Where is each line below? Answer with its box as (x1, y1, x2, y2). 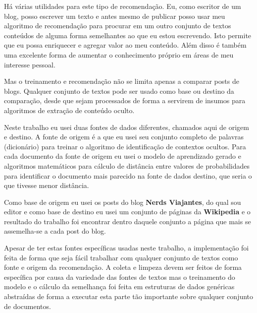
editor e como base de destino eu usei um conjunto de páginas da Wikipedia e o (4, 206, 251, 217)
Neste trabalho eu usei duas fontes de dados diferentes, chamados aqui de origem (4, 122, 249, 132)
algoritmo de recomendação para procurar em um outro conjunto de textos (4, 20, 231, 31)
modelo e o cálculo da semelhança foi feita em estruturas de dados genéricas (4, 281, 235, 292)
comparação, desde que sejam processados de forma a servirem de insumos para (4, 95, 246, 106)
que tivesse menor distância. (4, 180, 89, 190)
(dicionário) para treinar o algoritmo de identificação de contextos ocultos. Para (4, 141, 246, 151)
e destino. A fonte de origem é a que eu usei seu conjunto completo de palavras (4, 131, 244, 142)
